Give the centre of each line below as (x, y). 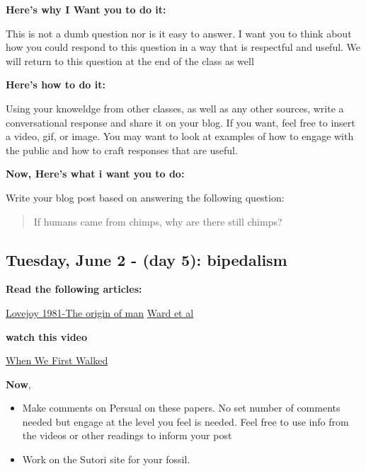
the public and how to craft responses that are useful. (122, 150)
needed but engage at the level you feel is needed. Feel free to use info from (185, 421)
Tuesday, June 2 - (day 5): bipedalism (147, 259)
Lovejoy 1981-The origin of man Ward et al (100, 312)
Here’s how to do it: (56, 85)
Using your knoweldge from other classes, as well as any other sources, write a (175, 108)
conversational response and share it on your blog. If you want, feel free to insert (181, 122)
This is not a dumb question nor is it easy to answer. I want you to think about (179, 33)
